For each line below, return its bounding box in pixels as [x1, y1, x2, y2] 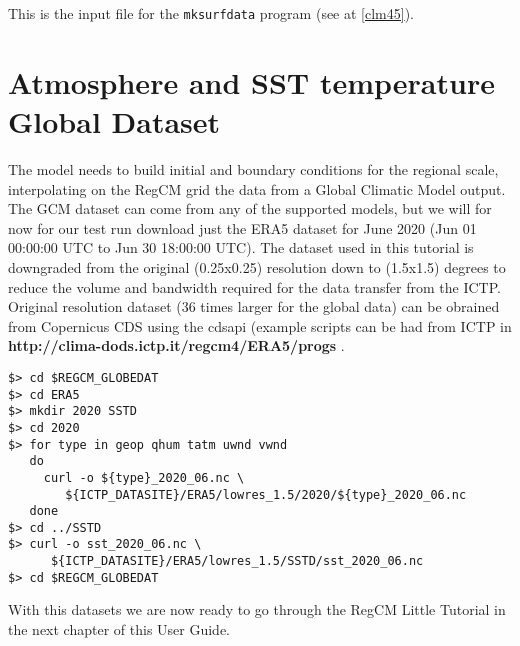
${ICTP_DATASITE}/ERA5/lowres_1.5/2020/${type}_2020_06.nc [65, 487, 467, 502]
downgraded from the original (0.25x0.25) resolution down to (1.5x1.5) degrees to [8, 256, 506, 277]
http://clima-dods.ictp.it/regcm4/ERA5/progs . [8, 335, 345, 356]
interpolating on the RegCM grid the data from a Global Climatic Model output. [8, 178, 506, 199]
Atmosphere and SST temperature [8, 61, 495, 102]
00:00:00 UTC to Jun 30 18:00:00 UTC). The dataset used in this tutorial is [8, 237, 474, 258]
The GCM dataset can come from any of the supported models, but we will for [8, 198, 492, 219]
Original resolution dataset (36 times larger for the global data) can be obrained [8, 296, 500, 317]
